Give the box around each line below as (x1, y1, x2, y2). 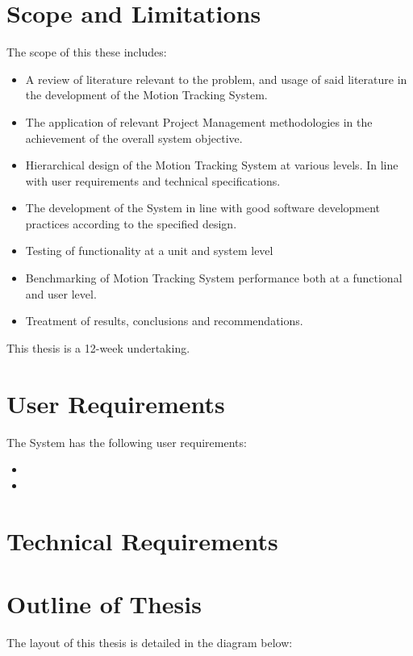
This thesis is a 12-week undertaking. (6, 339, 190, 356)
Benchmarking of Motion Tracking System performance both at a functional (25, 270, 403, 286)
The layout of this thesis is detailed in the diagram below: (6, 633, 293, 650)
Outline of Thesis (6, 587, 202, 620)
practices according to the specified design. (25, 215, 237, 232)
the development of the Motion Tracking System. (25, 86, 268, 103)
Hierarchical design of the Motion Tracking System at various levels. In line (25, 157, 398, 173)
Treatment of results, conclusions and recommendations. (25, 312, 303, 329)
